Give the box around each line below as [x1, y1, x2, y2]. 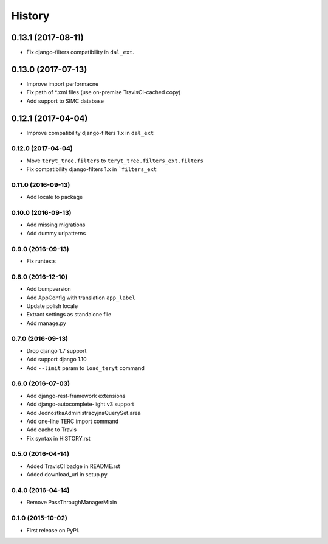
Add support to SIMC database [26, 97, 104, 105]
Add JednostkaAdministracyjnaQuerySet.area [26, 409, 141, 416]
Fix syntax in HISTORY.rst [26, 434, 91, 442]
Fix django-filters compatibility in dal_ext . [26, 49, 135, 56]
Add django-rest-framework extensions [26, 392, 126, 399]
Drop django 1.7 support [26, 347, 87, 354]
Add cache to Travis [26, 426, 77, 433]
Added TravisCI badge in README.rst [26, 462, 121, 470]
